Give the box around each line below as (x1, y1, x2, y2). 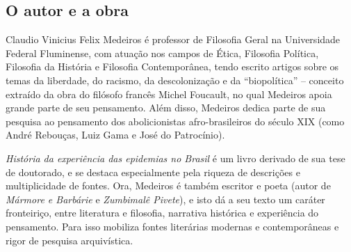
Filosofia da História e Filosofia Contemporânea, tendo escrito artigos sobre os (6, 59, 339, 74)
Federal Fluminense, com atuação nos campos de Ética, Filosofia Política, (6, 45, 319, 60)
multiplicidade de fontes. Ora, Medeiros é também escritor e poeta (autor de (6, 178, 331, 193)
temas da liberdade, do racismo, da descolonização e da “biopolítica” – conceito (6, 72, 344, 87)
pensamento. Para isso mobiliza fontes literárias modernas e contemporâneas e (6, 219, 339, 233)
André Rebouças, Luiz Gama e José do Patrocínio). (6, 127, 225, 142)
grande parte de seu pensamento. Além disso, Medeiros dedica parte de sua (6, 100, 326, 115)
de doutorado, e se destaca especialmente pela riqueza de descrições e (6, 164, 300, 179)
